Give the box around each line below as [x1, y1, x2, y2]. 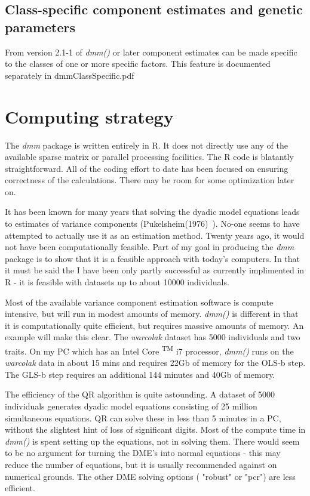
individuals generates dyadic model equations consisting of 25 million [5, 400, 257, 412]
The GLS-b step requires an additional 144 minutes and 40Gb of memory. [5, 368, 275, 380]
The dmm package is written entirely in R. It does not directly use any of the [5, 138, 288, 151]
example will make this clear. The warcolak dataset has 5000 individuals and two [5, 331, 300, 343]
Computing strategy [5, 104, 174, 128]
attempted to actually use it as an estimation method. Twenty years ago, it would [5, 229, 305, 241]
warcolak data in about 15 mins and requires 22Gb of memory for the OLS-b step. [5, 356, 306, 369]
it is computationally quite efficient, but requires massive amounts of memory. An [5, 319, 304, 331]
